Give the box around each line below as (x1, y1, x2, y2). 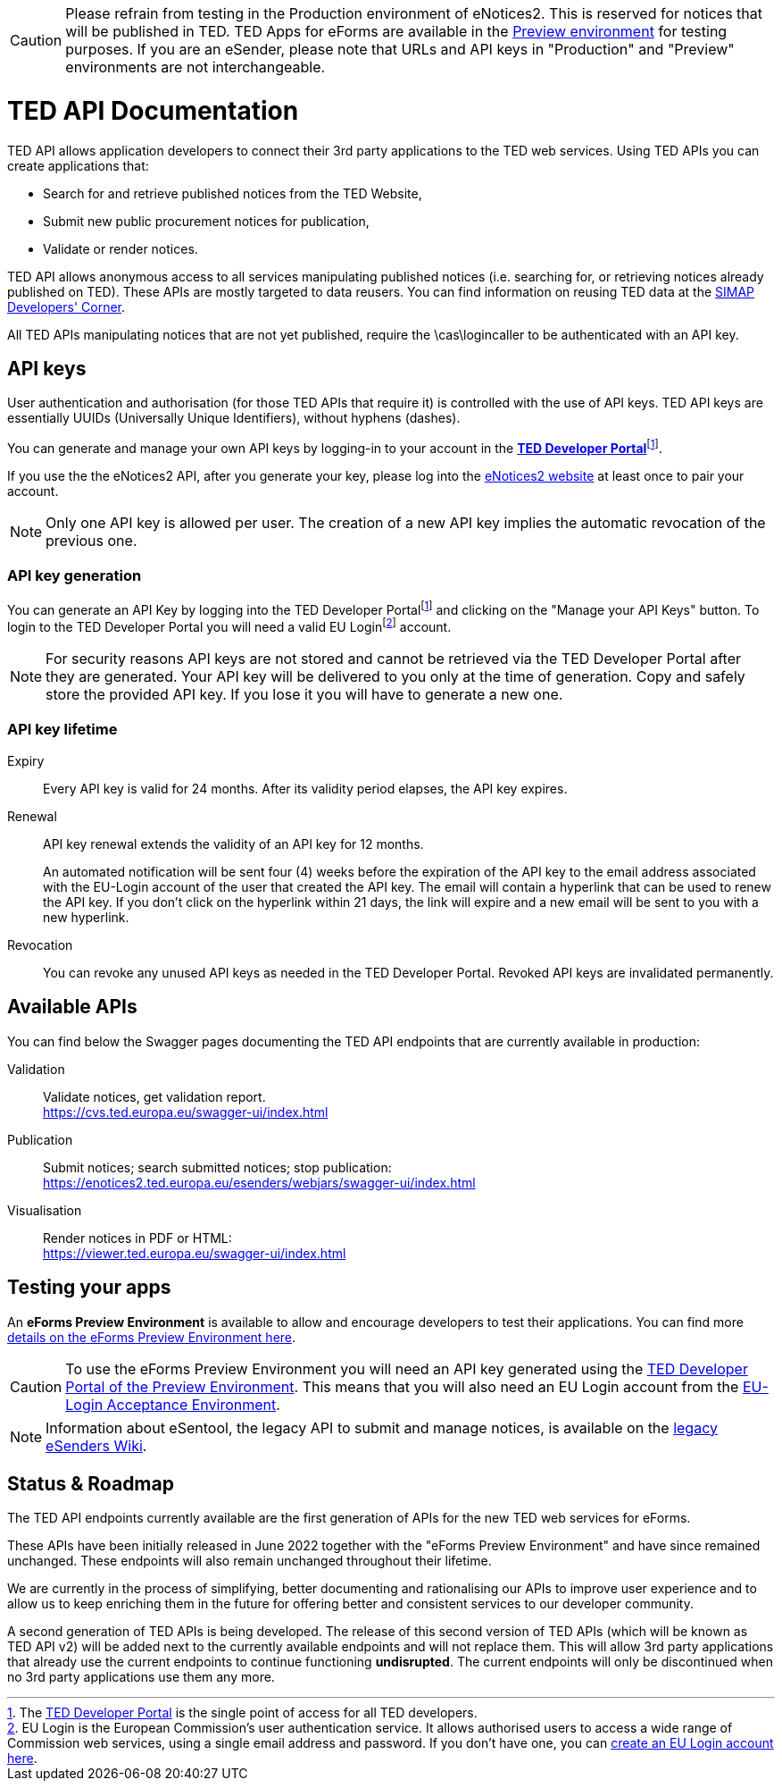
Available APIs (7, 995, 137, 1019)
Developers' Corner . (7, 298, 126, 315)
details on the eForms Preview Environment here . (7, 1329, 296, 1345)
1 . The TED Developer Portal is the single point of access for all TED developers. (7, 1705, 478, 1721)
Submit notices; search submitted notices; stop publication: (43, 1159, 392, 1175)
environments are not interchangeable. (65, 58, 326, 76)
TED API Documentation (7, 95, 299, 126)
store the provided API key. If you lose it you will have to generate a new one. (46, 685, 563, 704)
